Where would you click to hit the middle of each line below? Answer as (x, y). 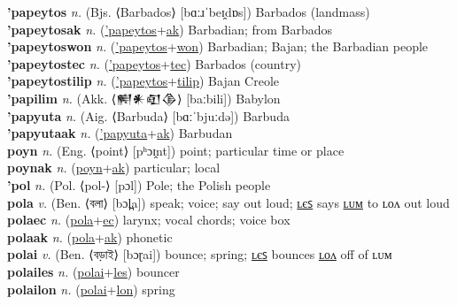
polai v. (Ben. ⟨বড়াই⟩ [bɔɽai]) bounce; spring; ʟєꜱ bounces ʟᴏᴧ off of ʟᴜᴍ (200, 254)
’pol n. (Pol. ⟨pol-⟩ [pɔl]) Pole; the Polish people (139, 184)
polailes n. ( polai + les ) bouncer (93, 271)
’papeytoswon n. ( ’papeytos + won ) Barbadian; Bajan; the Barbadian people (218, 46)
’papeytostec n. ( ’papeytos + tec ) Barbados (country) (155, 63)
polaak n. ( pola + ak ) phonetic (90, 236)
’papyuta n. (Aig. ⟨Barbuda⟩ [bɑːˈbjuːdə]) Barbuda (148, 115)
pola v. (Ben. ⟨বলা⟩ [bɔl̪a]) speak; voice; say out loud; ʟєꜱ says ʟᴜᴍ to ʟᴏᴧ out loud (228, 202)
